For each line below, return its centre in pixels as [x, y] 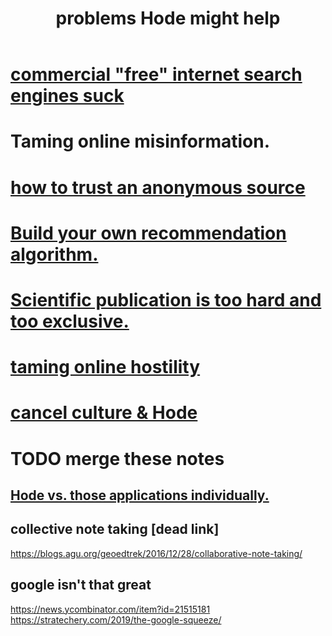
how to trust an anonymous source [158, 187]
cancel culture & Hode [104, 413]
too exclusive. [70, 321]
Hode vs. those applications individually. [140, 495]
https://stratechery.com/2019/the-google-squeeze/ [116, 619]
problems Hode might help [168, 18]
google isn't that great [81, 585]
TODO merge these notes [117, 458]
